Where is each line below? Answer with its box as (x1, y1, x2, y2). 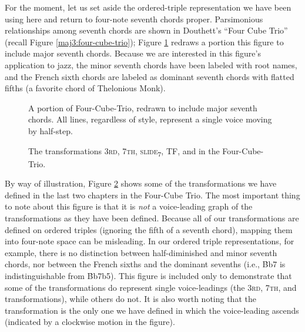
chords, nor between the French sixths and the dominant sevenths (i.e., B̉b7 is (5, 258, 286, 270)
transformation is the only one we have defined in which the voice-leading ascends (5, 304, 299, 316)
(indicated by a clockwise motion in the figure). (5, 316, 175, 328)
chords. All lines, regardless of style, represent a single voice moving (28, 113, 272, 125)
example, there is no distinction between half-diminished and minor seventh (5, 246, 277, 258)
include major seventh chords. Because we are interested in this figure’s (5, 47, 261, 59)
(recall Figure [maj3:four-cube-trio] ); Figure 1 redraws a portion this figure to (5, 35, 284, 48)
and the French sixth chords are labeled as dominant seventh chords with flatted (5, 70, 294, 82)
